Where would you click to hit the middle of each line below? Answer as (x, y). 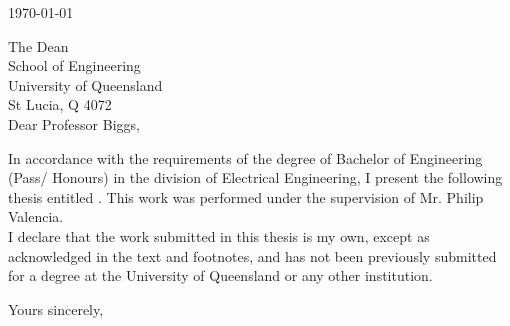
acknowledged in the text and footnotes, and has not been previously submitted (252, 255)
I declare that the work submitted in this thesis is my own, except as (219, 235)
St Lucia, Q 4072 (60, 104)
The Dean (38, 45)
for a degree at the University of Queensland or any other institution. (220, 275)
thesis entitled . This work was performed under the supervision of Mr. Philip (246, 196)
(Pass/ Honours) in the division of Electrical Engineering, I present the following (255, 177)
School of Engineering (74, 65)
